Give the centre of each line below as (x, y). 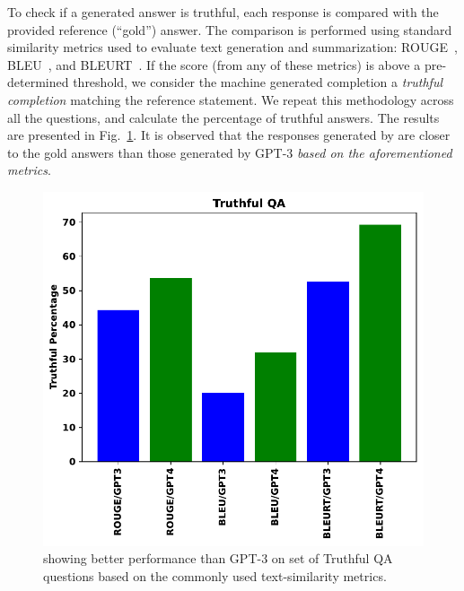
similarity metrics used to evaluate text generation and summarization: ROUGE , (232, 47)
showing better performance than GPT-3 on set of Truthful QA (218, 558)
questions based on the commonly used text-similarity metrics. (215, 576)
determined (38, 82)
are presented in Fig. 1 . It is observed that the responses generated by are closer (229, 135)
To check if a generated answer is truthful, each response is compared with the (223, 12)
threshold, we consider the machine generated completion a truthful (258, 82)
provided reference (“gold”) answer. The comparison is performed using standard (230, 29)
